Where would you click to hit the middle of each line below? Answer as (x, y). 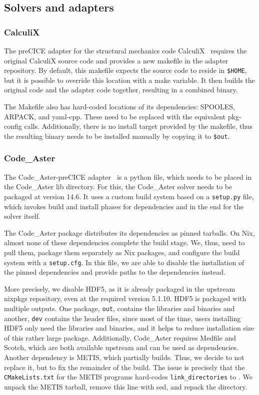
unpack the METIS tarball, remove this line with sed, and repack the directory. (126, 386)
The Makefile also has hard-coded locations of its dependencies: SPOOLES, (119, 107)
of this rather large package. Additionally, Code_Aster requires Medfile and (120, 337)
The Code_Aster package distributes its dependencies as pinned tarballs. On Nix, (129, 232)
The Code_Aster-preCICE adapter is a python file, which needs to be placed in (128, 177)
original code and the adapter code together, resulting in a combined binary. (121, 90)
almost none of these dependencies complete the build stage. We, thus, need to (124, 242)
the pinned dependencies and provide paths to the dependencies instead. (115, 272)
